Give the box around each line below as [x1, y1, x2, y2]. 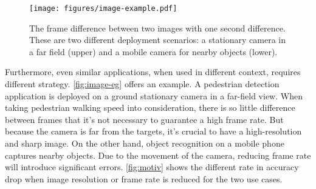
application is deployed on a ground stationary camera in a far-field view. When [5, 89, 303, 102]
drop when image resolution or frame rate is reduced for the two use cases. [5, 172, 283, 185]
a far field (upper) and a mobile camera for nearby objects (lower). [29, 45, 278, 58]
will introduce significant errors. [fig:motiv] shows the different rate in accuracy [5, 161, 299, 173]
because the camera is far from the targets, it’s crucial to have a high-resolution [5, 125, 302, 138]
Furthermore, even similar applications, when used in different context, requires [5, 65, 301, 78]
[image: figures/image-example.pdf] [29, 4, 177, 13]
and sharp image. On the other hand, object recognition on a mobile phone [5, 137, 284, 149]
